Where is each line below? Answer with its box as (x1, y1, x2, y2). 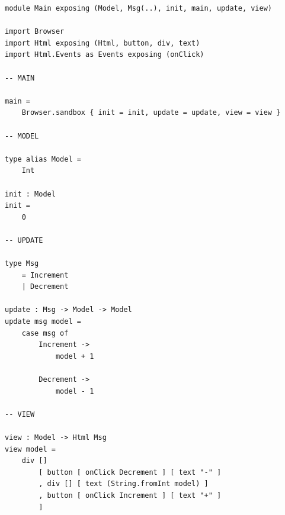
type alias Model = (5, 154, 81, 163)
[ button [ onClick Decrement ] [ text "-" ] (39, 468, 222, 477)
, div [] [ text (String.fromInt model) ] (39, 479, 209, 488)
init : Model (5, 189, 56, 198)
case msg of (21, 329, 69, 337)
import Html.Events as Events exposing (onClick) (5, 50, 204, 59)
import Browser (5, 27, 65, 36)
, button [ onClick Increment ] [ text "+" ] (39, 491, 222, 500)
